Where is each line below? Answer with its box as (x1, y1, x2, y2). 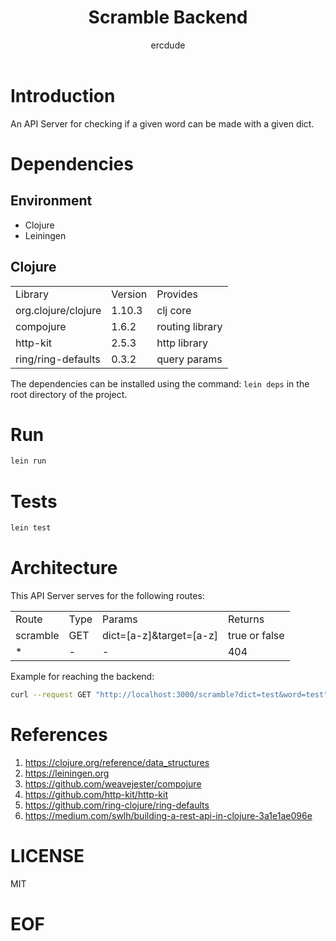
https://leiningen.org (24, 767, 110, 779)
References (10, 724, 108, 746)
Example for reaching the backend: (10, 671, 155, 683)
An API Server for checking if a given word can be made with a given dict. (10, 117, 315, 130)
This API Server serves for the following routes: (10, 590, 205, 602)
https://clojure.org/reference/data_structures (24, 756, 210, 768)
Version (111, 287, 148, 301)
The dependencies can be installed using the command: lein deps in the (10, 377, 310, 390)
